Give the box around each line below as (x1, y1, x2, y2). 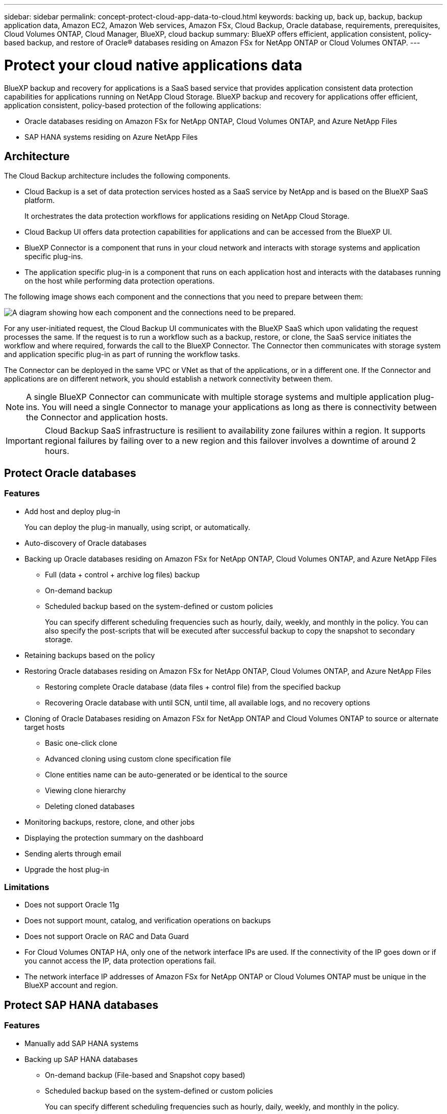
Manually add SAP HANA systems (24, 1039, 139, 1048)
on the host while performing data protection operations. (24, 276, 215, 286)
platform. (24, 196, 55, 205)
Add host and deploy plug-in (24, 507, 120, 516)
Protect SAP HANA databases (4, 998, 159, 1011)
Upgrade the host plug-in (24, 865, 109, 874)
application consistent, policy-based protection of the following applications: (4, 100, 261, 110)
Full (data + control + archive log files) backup (45, 570, 200, 579)
